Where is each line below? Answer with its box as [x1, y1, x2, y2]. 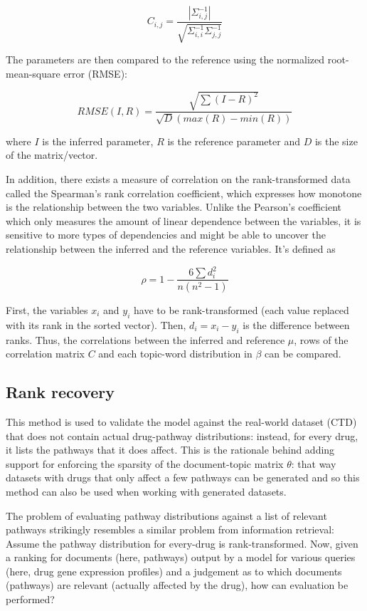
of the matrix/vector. [6, 147, 98, 162]
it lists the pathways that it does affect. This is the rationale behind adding [6, 442, 335, 457]
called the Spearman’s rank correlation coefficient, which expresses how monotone [6, 185, 362, 200]
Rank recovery [6, 381, 115, 403]
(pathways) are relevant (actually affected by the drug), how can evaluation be [6, 578, 349, 592]
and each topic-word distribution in [98, 346, 252, 361]
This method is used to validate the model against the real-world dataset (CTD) [6, 414, 357, 429]
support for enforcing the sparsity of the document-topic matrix [6, 456, 284, 471]
